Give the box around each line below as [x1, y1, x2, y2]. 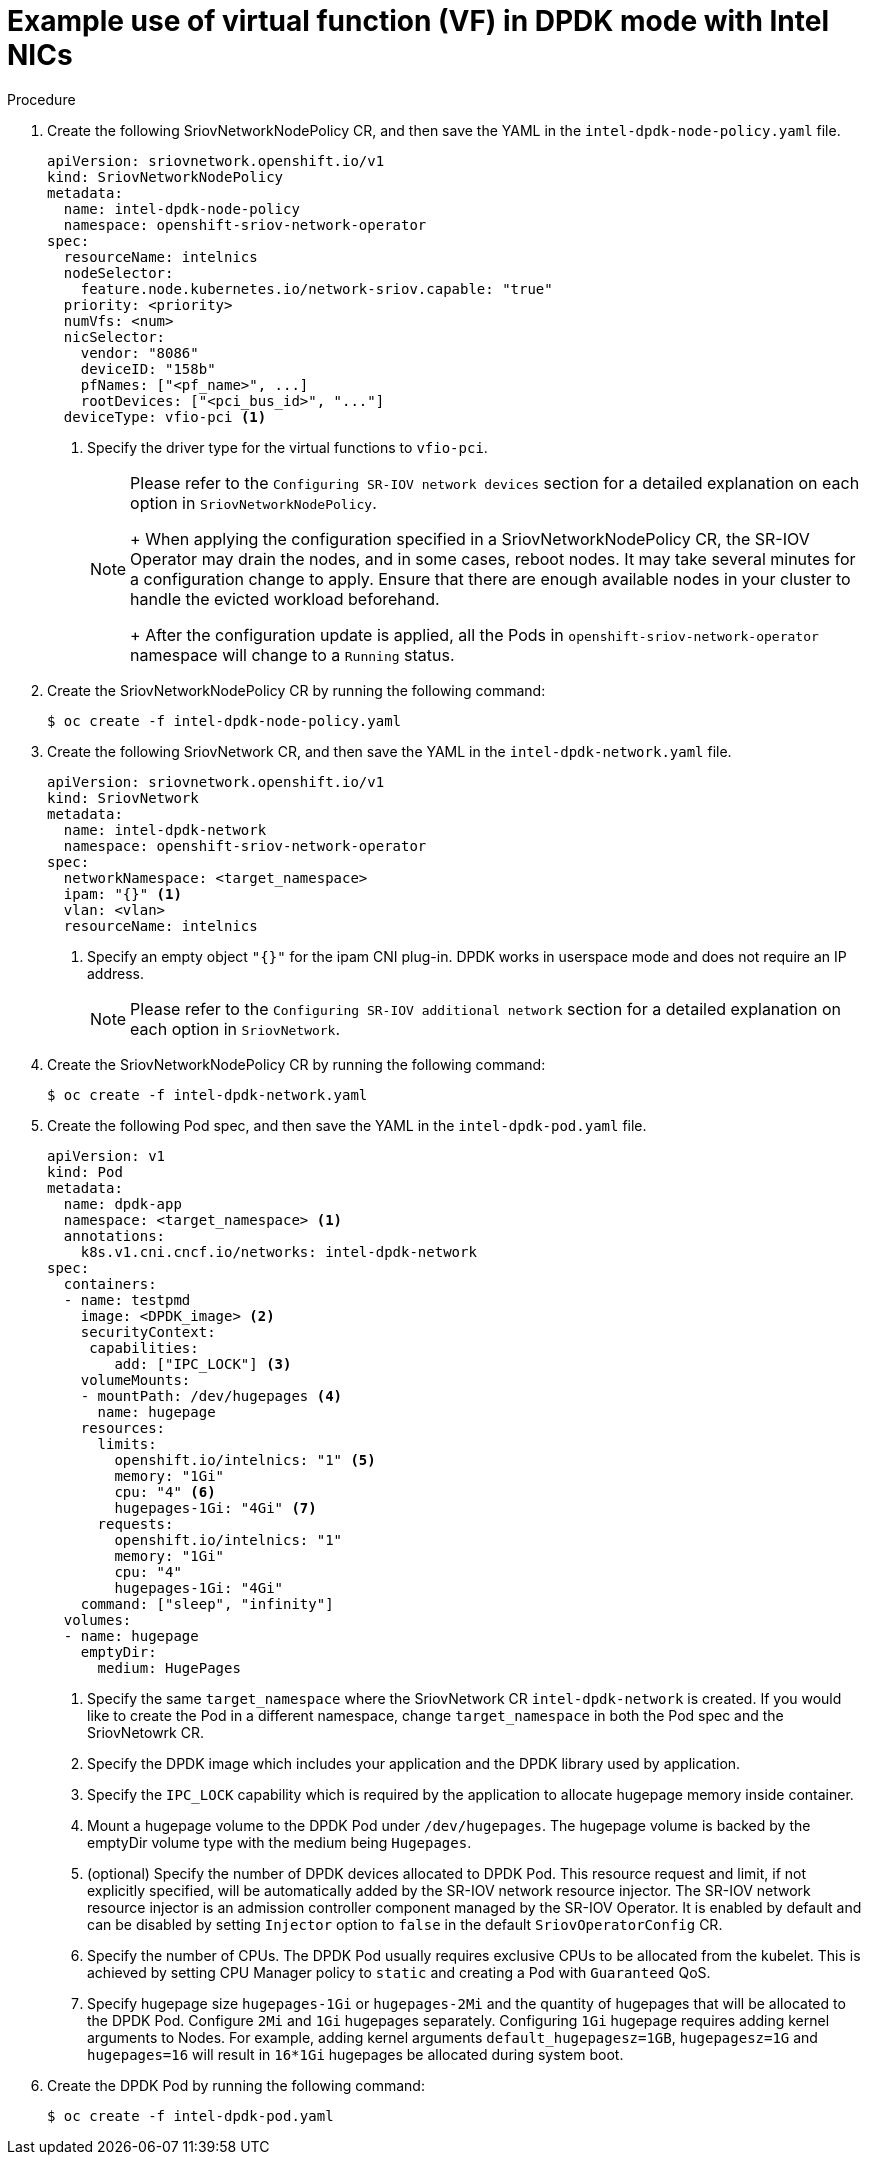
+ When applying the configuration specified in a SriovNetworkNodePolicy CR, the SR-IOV [130, 528, 810, 549]
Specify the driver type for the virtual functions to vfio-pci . [87, 438, 488, 456]
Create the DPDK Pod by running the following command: [47, 2076, 425, 2094]
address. [87, 964, 145, 982]
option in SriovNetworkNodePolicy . [130, 492, 377, 513]
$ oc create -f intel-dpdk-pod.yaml [47, 2107, 334, 2124]
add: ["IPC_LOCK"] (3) [114, 1355, 292, 1372]
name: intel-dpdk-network [63, 821, 267, 838]
